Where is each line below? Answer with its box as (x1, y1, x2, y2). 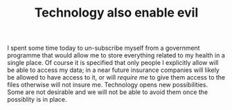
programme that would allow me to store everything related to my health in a (7, 51, 225, 59)
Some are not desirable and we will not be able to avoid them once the (7, 88, 208, 96)
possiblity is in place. (7, 95, 67, 104)
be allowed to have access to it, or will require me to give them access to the (7, 73, 226, 82)
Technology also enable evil (34, 5, 199, 21)
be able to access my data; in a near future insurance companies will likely (7, 66, 220, 74)
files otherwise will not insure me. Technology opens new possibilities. (7, 81, 208, 89)
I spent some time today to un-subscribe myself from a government (7, 44, 200, 53)
